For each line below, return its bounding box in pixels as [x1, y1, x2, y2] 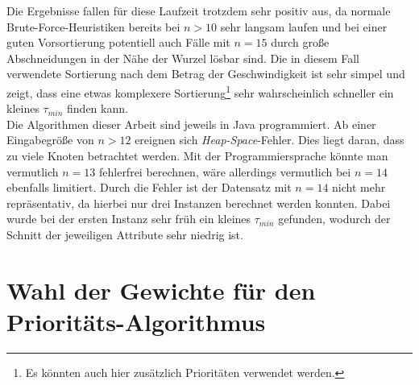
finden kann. [67, 100, 128, 117]
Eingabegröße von [6, 131, 94, 148]
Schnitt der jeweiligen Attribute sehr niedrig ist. [6, 226, 243, 242]
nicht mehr [332, 179, 386, 196]
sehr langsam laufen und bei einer [220, 18, 388, 35]
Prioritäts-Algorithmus [6, 304, 266, 337]
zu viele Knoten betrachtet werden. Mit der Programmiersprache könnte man [6, 147, 388, 164]
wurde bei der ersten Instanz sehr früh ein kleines [6, 210, 251, 227]
